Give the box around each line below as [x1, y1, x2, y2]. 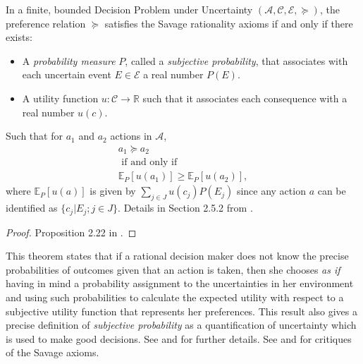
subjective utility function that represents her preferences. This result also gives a [6, 303, 357, 318]
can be [317, 183, 346, 198]
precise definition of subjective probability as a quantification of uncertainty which [6, 317, 357, 332]
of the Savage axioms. [6, 345, 99, 360]
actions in [110, 128, 152, 143]
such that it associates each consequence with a [142, 90, 347, 105]
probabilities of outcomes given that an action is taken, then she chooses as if [6, 262, 340, 277]
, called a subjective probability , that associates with [125, 53, 348, 68]
